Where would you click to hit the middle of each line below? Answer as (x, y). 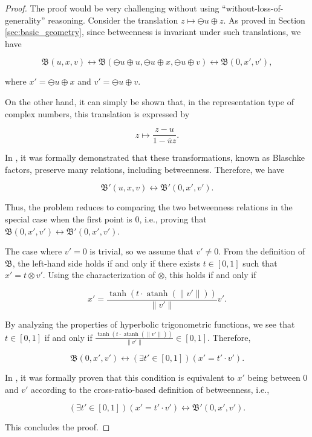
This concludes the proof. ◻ (57, 427)
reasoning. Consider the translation (113, 20)
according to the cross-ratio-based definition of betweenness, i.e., (150, 389)
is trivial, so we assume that (141, 251)
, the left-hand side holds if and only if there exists (106, 263)
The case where (34, 251)
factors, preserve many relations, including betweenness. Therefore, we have (145, 169)
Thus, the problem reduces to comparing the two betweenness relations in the (149, 207)
